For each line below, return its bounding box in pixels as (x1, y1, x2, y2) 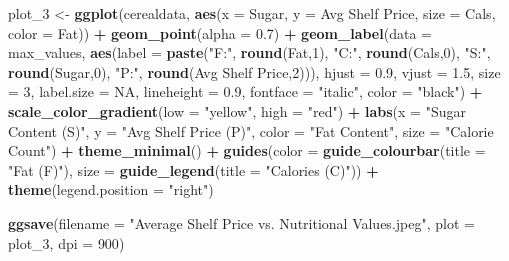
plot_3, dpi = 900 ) (8, 232, 125, 253)
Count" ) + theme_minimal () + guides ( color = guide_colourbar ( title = (8, 140, 486, 161)
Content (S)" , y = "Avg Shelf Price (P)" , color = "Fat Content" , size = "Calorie (8, 120, 494, 141)
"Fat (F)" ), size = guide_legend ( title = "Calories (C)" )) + (8, 159, 379, 180)
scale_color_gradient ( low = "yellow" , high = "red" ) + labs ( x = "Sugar (8, 100, 466, 121)
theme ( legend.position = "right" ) (8, 179, 214, 200)
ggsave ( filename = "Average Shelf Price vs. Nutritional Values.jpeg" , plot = (8, 212, 475, 233)
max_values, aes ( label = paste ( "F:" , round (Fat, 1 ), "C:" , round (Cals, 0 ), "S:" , (8, 42, 491, 63)
